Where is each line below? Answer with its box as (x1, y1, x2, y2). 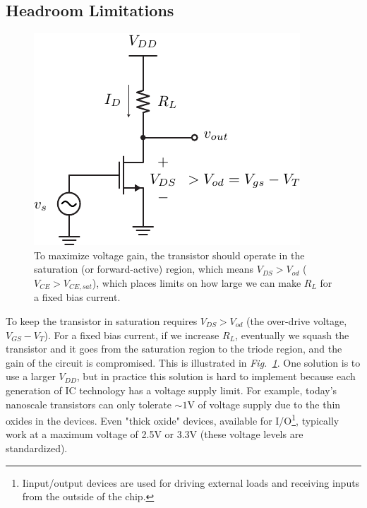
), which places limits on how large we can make (92, 275, 301, 290)
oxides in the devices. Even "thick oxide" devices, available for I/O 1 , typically (6, 411, 339, 427)
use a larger (6, 369, 56, 384)
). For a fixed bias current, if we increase (44, 327, 219, 342)
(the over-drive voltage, (246, 314, 347, 329)
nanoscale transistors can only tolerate (6, 396, 172, 411)
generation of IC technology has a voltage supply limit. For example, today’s (6, 383, 337, 397)
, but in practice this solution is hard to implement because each (76, 369, 356, 384)
